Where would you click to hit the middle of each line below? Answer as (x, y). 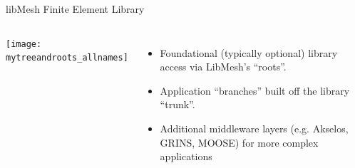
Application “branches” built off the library (255, 90)
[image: (24, 44)
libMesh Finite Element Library (75, 9)
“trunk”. (177, 104)
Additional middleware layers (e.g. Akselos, (254, 128)
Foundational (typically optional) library (249, 52)
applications (186, 156)
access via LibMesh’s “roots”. (223, 67)
